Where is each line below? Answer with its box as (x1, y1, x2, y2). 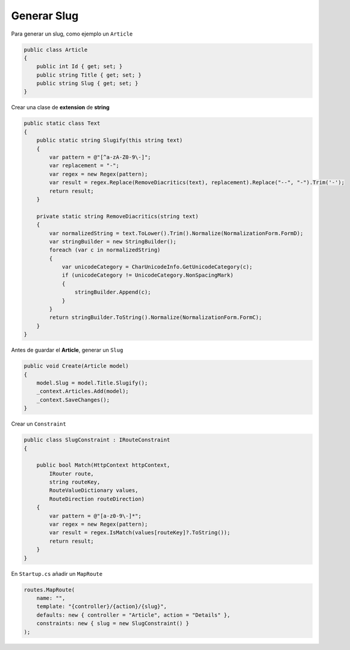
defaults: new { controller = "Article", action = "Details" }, (36, 611, 231, 618)
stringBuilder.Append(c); (74, 289, 151, 295)
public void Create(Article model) (23, 362, 129, 370)
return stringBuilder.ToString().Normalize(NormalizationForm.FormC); (49, 314, 262, 321)
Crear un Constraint (11, 420, 66, 428)
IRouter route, (49, 470, 95, 477)
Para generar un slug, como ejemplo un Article (11, 30, 133, 37)
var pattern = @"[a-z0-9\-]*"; (49, 513, 142, 519)
